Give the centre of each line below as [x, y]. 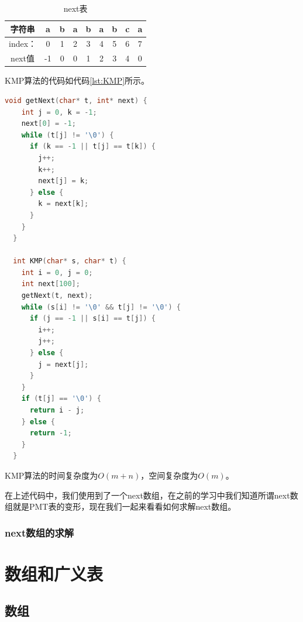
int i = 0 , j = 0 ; [57, 272]
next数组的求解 [39, 532]
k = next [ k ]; [63, 204]
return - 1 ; [51, 433]
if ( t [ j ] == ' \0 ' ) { [61, 399]
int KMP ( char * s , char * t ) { [70, 261]
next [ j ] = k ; [63, 181]
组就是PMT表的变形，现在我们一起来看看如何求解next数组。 [120, 506]
